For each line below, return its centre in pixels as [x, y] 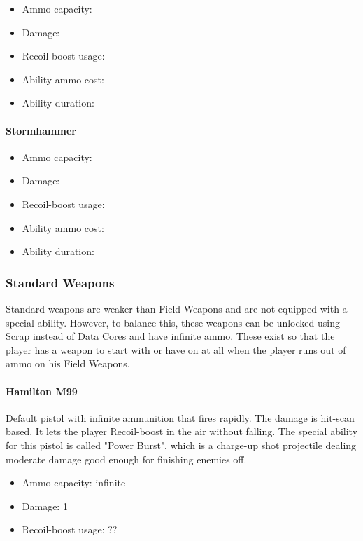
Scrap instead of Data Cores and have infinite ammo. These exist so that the [170, 336]
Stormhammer [41, 130]
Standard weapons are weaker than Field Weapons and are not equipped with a [177, 308]
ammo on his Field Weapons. [68, 363]
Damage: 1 [45, 506]
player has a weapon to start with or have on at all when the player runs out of [176, 349]
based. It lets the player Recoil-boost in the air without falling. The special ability [182, 431]
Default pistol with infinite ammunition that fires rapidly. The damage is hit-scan [180, 417]
